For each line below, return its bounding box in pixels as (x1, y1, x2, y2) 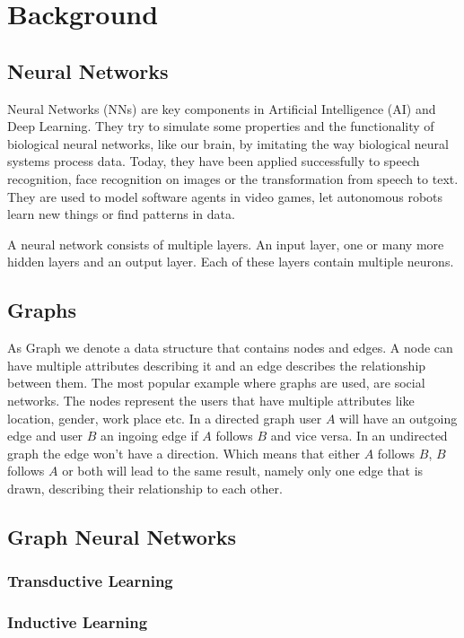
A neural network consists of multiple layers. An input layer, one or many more (7, 234, 444, 253)
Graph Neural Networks (7, 522, 237, 550)
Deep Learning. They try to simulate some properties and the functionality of (7, 117, 434, 135)
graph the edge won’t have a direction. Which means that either (7, 443, 360, 462)
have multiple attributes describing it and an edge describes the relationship (7, 355, 426, 374)
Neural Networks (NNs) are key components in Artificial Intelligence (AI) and (7, 99, 436, 118)
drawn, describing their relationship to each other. (7, 478, 283, 497)
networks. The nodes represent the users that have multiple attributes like (7, 390, 415, 409)
